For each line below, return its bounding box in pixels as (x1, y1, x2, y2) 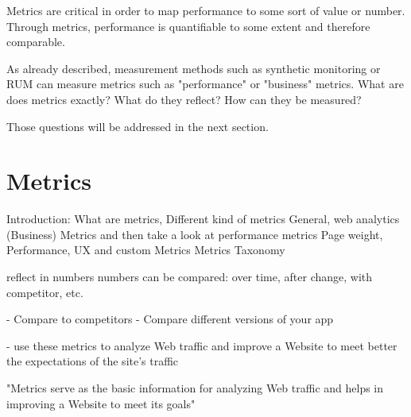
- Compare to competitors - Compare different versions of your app (6, 311, 334, 327)
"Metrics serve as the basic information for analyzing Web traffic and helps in (6, 380, 384, 396)
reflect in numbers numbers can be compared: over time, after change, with (6, 268, 373, 285)
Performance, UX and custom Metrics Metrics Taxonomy (6, 241, 285, 258)
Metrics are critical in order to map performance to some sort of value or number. (6, 2, 405, 18)
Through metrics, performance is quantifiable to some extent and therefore (6, 17, 370, 34)
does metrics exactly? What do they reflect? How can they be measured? (6, 91, 362, 107)
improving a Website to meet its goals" (6, 395, 196, 411)
